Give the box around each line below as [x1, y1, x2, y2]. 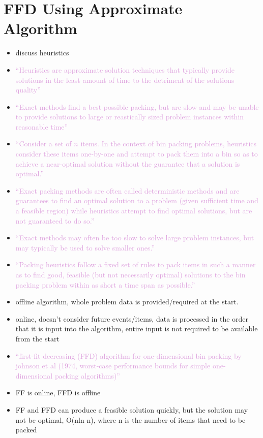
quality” [15, 84, 41, 95]
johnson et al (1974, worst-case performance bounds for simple [15, 360, 211, 371]
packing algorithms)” [54, 370, 120, 381]
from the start [15, 333, 60, 343]
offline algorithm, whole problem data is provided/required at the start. [15, 296, 239, 307]
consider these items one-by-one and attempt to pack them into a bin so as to [15, 148, 258, 159]
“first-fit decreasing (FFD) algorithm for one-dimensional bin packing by [15, 350, 242, 361]
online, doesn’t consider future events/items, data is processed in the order [15, 313, 249, 324]
